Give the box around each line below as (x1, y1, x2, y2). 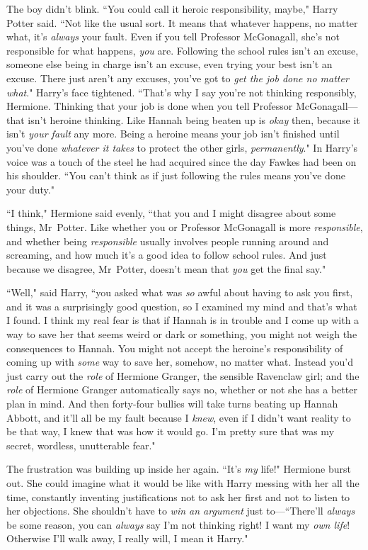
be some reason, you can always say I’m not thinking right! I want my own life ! (6, 517, 350, 532)
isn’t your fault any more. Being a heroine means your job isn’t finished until (6, 126, 340, 141)
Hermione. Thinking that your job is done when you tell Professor (6, 99, 293, 113)
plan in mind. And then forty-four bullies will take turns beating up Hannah (6, 396, 338, 411)
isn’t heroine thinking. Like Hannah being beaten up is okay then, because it (28, 112, 360, 127)
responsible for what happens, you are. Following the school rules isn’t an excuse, (6, 43, 359, 57)
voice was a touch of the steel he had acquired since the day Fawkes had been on (6, 154, 357, 169)
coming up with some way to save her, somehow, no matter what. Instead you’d (6, 354, 353, 369)
